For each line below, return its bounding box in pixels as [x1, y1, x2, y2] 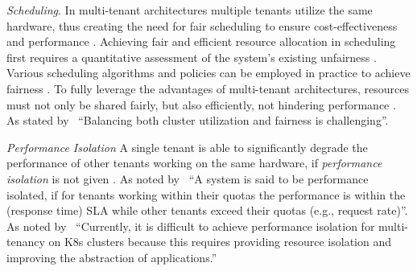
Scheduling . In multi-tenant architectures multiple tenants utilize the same [6, 2, 373, 18]
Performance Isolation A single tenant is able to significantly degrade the [6, 138, 368, 155]
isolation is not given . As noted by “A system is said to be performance [6, 170, 369, 187]
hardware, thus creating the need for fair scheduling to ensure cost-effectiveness [6, 17, 398, 34]
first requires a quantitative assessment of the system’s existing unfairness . [6, 48, 377, 65]
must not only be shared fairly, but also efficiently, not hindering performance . [6, 96, 396, 113]
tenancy [6, 233, 45, 250]
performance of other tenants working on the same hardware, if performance [6, 154, 382, 171]
